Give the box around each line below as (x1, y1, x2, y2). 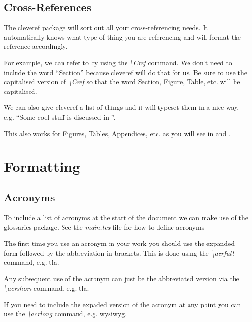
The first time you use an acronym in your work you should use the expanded (4, 238, 235, 248)
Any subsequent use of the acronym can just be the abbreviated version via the (4, 273, 239, 283)
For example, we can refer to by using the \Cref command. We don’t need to (4, 57, 232, 67)
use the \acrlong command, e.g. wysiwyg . (4, 308, 127, 319)
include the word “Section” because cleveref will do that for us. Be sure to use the (4, 67, 247, 77)
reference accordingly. (4, 41, 68, 51)
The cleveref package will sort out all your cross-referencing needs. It (4, 22, 208, 32)
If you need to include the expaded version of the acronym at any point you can (4, 299, 241, 309)
